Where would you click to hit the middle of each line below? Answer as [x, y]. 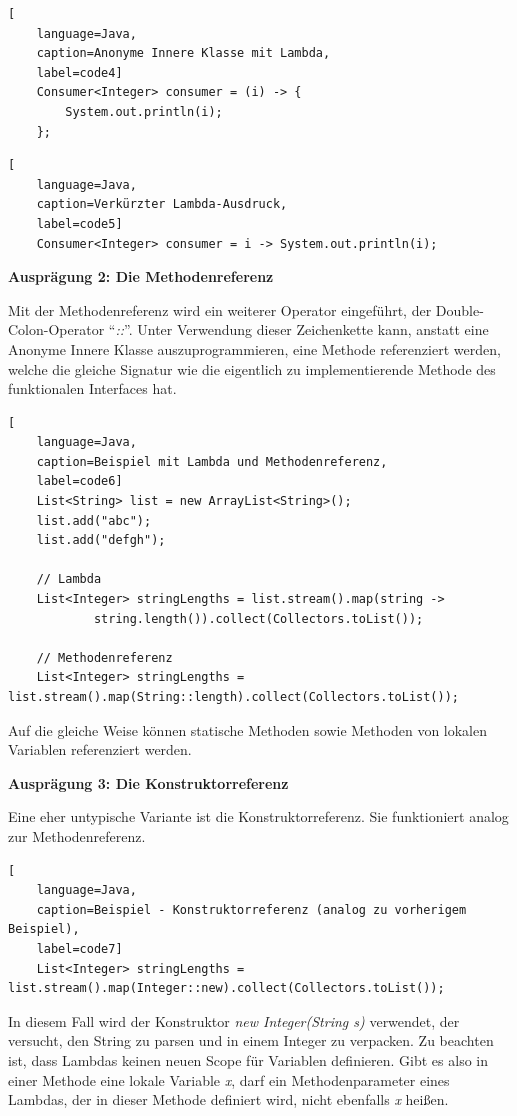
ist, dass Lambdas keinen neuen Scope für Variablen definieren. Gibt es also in [248, 1059]
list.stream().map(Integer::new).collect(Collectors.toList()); [226, 988]
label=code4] [79, 72]
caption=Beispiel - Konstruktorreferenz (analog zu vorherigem [251, 909]
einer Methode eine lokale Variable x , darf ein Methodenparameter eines [229, 1079]
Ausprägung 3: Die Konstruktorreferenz [148, 782]
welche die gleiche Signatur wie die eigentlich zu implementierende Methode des [252, 368]
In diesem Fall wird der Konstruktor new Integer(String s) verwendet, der [234, 1020]
